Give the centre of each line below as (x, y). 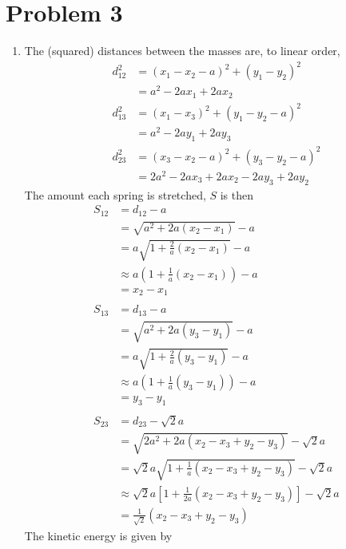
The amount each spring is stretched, (115, 194)
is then (237, 194)
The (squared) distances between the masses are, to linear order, (182, 51)
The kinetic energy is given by (98, 535)
